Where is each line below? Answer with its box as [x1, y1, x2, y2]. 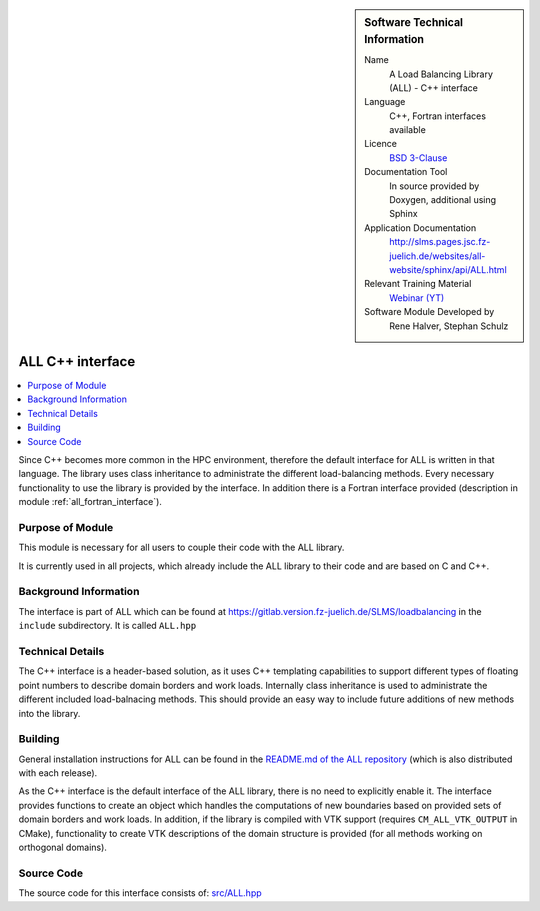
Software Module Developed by [364, 306, 495, 318]
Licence [364, 138, 397, 150]
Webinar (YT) [389, 291, 445, 304]
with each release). [18, 767, 98, 779]
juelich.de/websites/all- [389, 250, 486, 262]
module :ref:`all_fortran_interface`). [18, 496, 162, 508]
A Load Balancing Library [389, 68, 494, 80]
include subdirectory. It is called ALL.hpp [18, 620, 197, 632]
